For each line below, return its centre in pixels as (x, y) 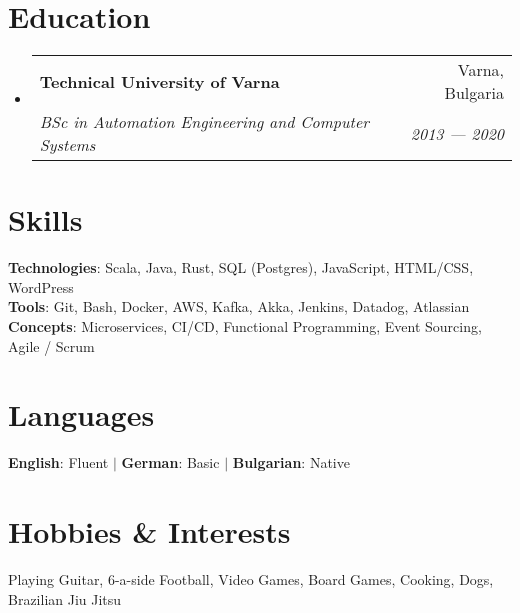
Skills (45, 219)
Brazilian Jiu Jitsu (65, 598)
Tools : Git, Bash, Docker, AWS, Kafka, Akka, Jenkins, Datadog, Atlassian (239, 306)
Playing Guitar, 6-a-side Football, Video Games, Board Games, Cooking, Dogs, (251, 579)
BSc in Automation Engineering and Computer (204, 122)
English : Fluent (58, 462)
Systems (67, 145)
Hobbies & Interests (149, 531)
